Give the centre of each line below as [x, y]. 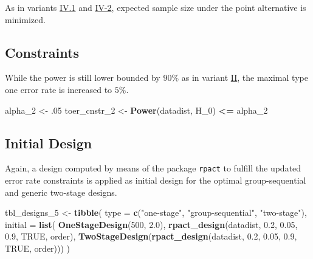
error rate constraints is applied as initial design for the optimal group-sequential [156, 180]
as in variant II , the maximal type [245, 78]
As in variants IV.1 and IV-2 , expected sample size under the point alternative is [156, 7]
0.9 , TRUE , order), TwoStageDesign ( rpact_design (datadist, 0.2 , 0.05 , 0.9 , [151, 236]
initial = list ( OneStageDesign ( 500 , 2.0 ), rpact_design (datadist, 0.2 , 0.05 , [151, 224]
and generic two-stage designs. [61, 192]
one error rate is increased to [59, 89]
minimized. [25, 19]
